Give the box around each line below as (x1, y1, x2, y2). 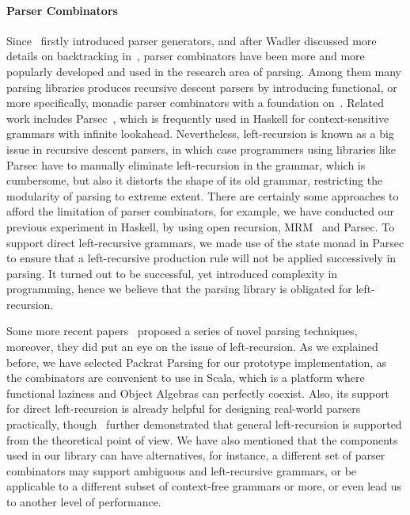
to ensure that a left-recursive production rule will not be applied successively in (6, 250, 397, 266)
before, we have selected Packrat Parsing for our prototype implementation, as (6, 353, 387, 370)
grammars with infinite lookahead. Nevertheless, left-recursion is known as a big (6, 125, 394, 142)
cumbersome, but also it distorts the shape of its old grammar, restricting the (6, 172, 383, 189)
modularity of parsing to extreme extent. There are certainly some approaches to (6, 187, 399, 204)
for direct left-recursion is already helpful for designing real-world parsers (6, 400, 361, 417)
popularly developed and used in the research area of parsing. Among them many (6, 63, 401, 79)
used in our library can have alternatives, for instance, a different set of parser (6, 447, 385, 463)
